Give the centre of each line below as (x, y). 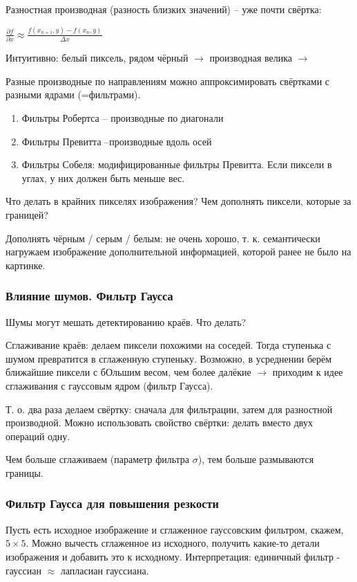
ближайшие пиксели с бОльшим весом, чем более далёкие (128, 372)
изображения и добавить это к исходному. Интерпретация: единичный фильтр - (173, 556)
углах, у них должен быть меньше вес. (103, 178)
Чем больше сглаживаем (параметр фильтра (98, 459)
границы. (25, 472)
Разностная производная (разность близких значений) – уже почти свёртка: (164, 9)
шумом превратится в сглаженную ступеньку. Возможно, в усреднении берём (169, 358)
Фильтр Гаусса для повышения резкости (112, 503)
